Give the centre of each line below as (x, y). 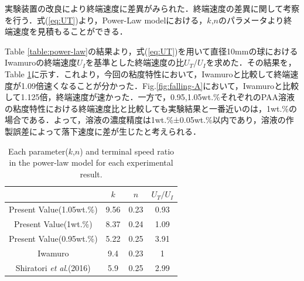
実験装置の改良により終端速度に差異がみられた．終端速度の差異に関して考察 (152, 8)
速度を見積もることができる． (70, 31)
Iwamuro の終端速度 (41, 62)
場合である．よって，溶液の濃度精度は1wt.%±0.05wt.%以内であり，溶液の (145, 120)
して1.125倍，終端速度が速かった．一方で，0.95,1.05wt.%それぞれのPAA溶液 (150, 97)
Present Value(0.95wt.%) (53, 238)
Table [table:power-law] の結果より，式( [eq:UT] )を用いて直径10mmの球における (151, 51)
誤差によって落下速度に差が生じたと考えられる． (107, 131)
